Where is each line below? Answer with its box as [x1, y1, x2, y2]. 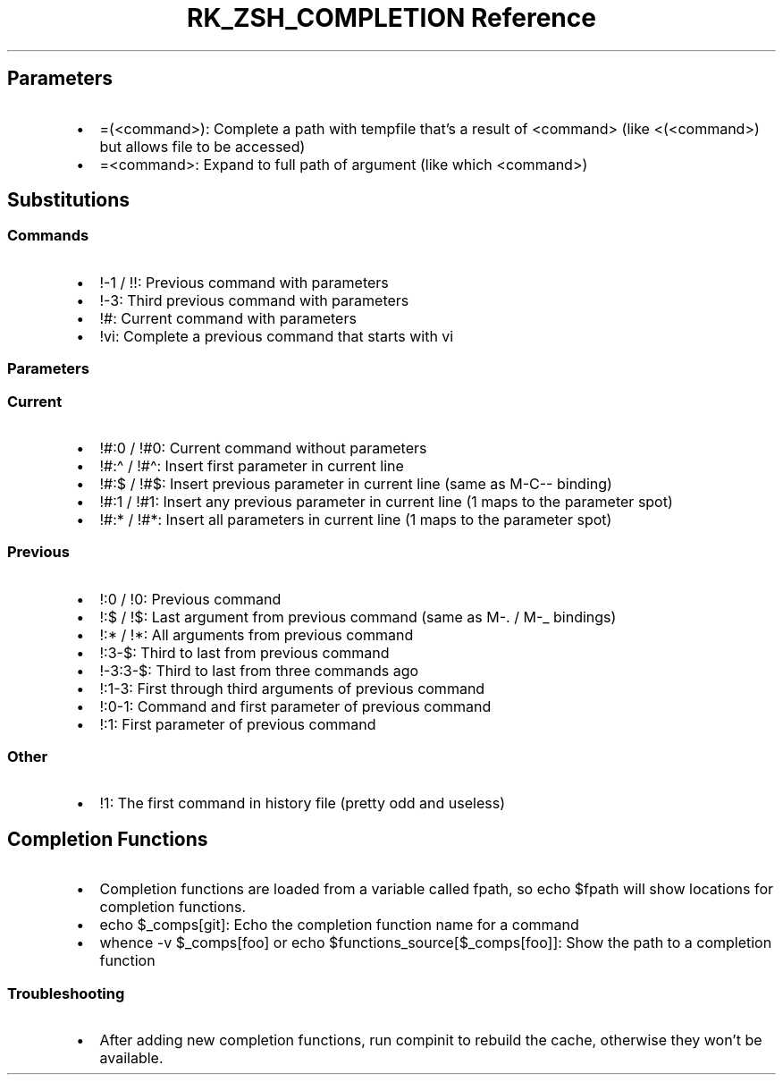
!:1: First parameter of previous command [99, 714, 376, 733]
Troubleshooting [7, 984, 125, 1002]
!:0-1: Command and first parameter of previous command [99, 697, 492, 715]
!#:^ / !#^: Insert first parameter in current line [99, 456, 404, 475]
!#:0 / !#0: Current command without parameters [99, 438, 427, 457]
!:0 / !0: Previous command [99, 589, 282, 608]
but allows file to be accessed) [99, 137, 306, 156]
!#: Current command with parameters [99, 309, 357, 327]
